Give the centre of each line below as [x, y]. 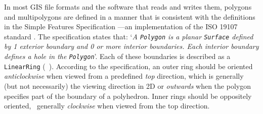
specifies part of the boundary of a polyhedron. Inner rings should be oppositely [128, 96]
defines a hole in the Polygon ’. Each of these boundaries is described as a [117, 56]
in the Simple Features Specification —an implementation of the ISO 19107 [121, 26]
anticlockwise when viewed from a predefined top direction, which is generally [124, 76]
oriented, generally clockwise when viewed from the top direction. [107, 106]
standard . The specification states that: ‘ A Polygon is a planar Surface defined [129, 36]
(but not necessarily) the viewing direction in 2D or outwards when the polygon [127, 85]
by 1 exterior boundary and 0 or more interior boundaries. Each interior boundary [131, 46]
